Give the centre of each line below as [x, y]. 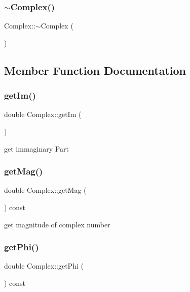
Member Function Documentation [95, 70]
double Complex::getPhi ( [44, 266]
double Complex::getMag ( [45, 190]
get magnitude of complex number [57, 224]
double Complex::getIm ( [43, 114]
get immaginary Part [36, 148]
